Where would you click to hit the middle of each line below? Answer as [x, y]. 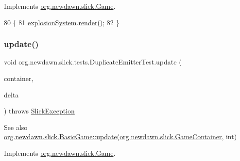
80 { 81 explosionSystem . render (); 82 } [62, 22]
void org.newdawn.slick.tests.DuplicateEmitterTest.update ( [93, 62]
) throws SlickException [39, 111]
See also [16, 127]
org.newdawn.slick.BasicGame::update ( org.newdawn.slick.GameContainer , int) [120, 137]
